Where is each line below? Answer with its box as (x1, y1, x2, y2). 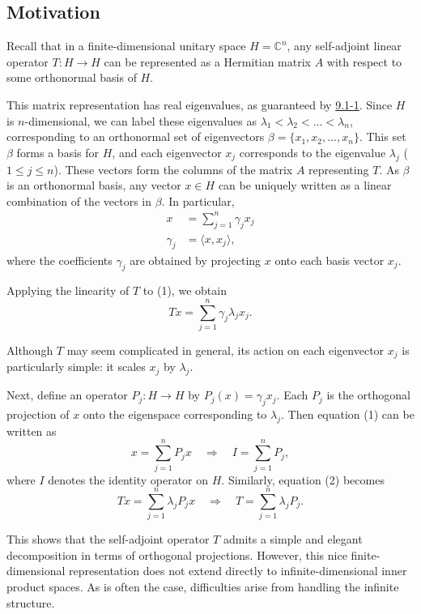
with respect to (326, 53, 402, 70)
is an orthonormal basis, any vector (6, 177, 181, 194)
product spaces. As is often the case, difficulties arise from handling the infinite (6, 578, 399, 595)
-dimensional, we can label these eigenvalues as (24, 112, 257, 129)
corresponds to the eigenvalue (239, 143, 386, 160)
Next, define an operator (6, 386, 128, 403)
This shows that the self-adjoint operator (6, 531, 210, 548)
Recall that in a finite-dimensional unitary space (6, 37, 246, 54)
